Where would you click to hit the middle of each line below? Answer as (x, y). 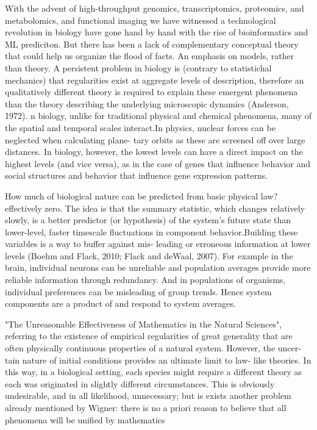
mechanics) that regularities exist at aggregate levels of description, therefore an (155, 80)
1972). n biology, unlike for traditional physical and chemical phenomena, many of (158, 116)
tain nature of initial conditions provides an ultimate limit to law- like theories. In (158, 360)
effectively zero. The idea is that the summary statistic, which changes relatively (155, 208)
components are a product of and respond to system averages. (120, 303)
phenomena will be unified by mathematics (85, 419)
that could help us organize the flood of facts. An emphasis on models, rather (150, 56)
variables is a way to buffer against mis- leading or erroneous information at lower (158, 244)
